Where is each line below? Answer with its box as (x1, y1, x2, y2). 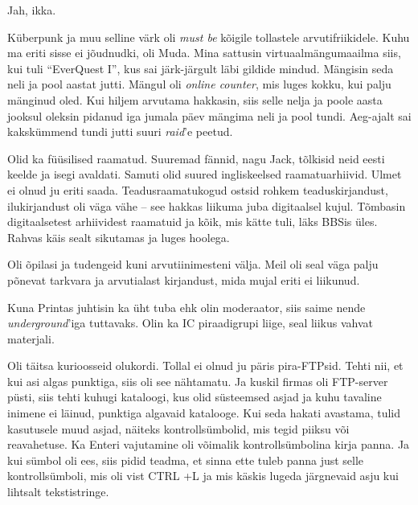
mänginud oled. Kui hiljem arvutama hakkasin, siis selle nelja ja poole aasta (7, 91, 383, 108)
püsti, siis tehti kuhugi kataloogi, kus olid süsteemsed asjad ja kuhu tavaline (7, 388, 382, 405)
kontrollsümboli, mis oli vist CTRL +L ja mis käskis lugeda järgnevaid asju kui (7, 467, 399, 484)
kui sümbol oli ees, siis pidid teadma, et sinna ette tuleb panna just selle (7, 451, 364, 468)
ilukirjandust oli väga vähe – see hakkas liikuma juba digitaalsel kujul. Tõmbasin (7, 197, 406, 214)
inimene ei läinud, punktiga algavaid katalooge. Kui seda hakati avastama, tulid (7, 404, 401, 421)
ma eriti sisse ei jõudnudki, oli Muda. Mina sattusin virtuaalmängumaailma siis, (7, 44, 401, 61)
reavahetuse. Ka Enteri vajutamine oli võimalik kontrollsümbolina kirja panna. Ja (7, 436, 410, 453)
